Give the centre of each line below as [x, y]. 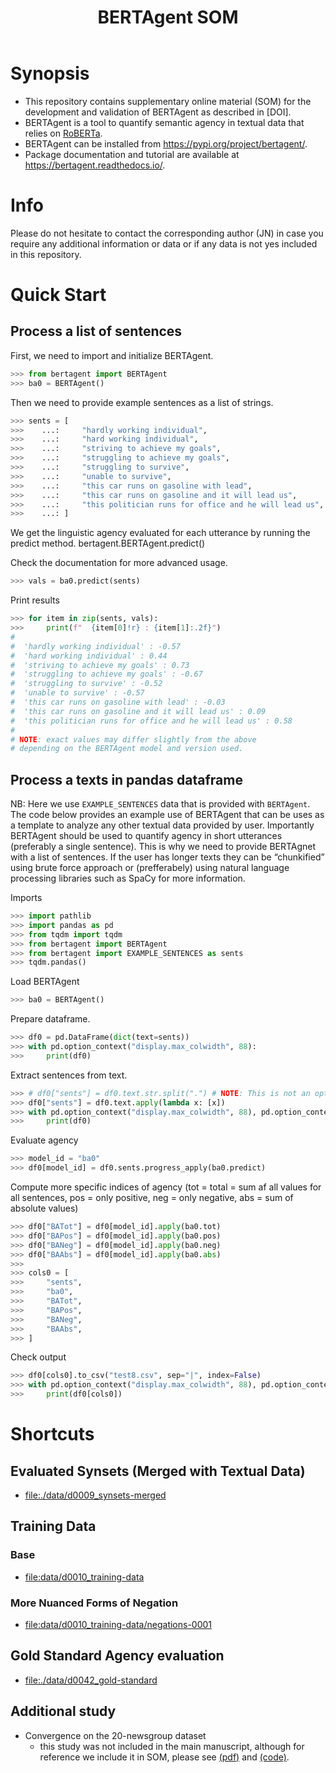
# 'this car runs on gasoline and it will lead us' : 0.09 [138, 711]
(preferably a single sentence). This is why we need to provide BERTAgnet [163, 847]
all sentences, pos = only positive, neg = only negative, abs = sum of [152, 1198]
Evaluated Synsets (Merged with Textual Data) [158, 1471]
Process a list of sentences [96, 331]
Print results [35, 600]
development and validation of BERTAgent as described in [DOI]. [158, 112]
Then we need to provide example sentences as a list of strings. [142, 402]
